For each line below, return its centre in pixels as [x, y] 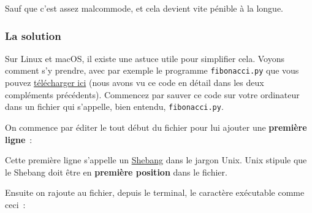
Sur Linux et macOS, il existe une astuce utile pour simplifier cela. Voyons [145, 58]
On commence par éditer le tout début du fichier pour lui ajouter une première [156, 127]
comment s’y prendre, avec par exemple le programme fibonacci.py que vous [152, 70]
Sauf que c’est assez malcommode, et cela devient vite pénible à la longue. [144, 8]
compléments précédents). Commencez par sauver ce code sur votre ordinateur [152, 94]
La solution [33, 35]
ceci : [15, 204]
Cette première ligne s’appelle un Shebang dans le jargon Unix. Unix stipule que [156, 160]
